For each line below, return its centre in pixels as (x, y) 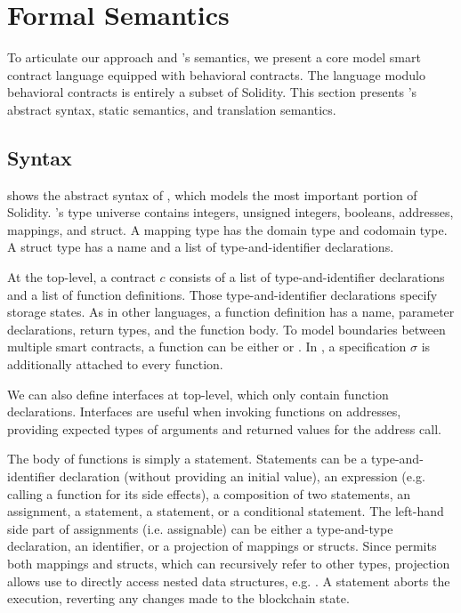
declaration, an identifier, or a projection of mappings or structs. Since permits (222, 546)
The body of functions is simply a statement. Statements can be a (187, 459)
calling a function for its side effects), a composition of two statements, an (209, 493)
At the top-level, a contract (81, 277)
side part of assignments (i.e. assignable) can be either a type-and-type (200, 528)
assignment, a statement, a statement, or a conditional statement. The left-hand (226, 511)
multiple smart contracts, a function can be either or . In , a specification (207, 347)
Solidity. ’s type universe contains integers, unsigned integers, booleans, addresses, (230, 212)
